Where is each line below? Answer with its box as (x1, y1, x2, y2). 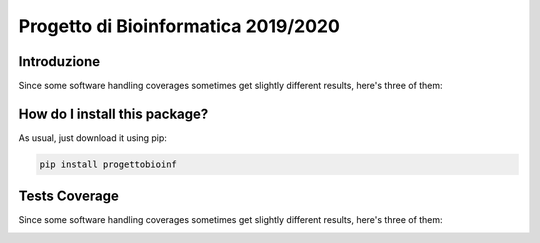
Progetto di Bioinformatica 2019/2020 (18, 15, 340, 37)
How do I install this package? (18, 105, 209, 122)
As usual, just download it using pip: (18, 131, 167, 144)
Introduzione (18, 53, 101, 70)
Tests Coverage (18, 188, 119, 205)
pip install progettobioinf (39, 158, 177, 170)
